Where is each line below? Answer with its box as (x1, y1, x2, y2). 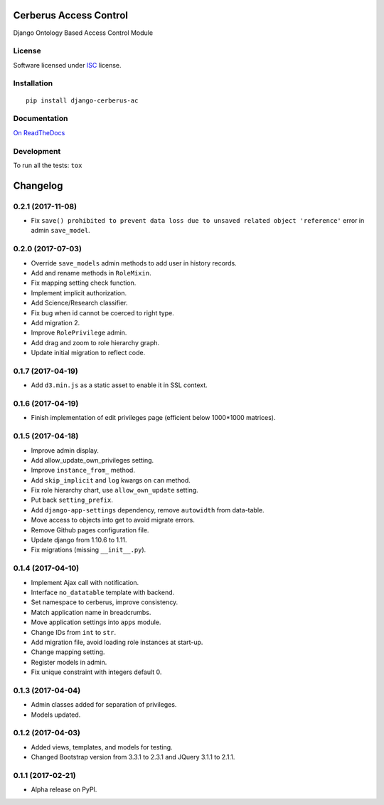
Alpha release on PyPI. (31, 785, 97, 794)
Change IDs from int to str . (31, 628, 117, 636)
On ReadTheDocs (13, 128, 65, 137)
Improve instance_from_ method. (31, 466, 135, 475)
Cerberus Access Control (13, 9, 128, 21)
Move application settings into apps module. (31, 618, 161, 626)
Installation (13, 78, 53, 88)
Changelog (13, 179, 63, 191)
